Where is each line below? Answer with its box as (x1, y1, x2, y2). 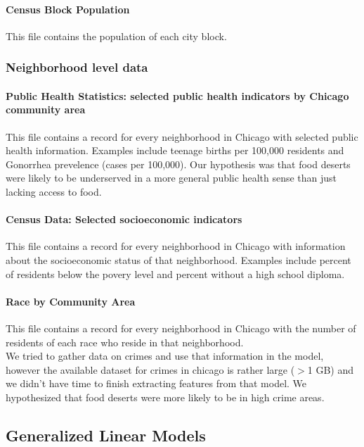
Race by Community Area (6, 294, 136, 308)
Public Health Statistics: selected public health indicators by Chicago (6, 88, 349, 103)
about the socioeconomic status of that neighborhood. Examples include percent (6, 252, 351, 267)
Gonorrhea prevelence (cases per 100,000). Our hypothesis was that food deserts (6, 156, 351, 171)
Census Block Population (6, 1, 130, 16)
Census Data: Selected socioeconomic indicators (6, 212, 242, 227)
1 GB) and (307, 362, 353, 377)
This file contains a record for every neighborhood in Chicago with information (6, 239, 346, 253)
